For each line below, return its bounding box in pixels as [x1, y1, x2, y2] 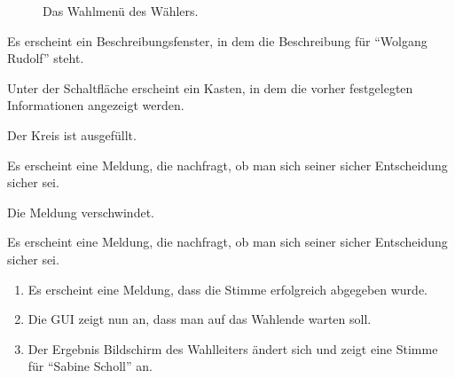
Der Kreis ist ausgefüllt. [7, 125, 137, 144]
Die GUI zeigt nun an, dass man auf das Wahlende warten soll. [27, 310, 372, 328]
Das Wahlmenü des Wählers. [43, 2, 199, 20]
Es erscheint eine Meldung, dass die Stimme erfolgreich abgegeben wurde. [27, 280, 428, 298]
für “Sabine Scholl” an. [27, 357, 153, 375]
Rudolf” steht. [7, 49, 84, 67]
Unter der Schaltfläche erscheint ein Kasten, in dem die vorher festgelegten [7, 78, 413, 97]
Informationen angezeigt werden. [7, 96, 184, 114]
